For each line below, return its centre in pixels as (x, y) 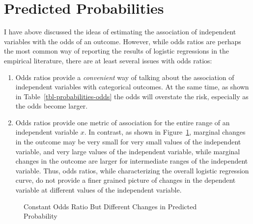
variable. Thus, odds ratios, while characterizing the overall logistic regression (132, 170)
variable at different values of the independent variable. (98, 190)
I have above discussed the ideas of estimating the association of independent (120, 32)
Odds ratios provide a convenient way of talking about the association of (125, 77)
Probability (41, 216)
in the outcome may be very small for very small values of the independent (128, 142)
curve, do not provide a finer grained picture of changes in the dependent (126, 180)
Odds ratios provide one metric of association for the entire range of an (123, 122)
